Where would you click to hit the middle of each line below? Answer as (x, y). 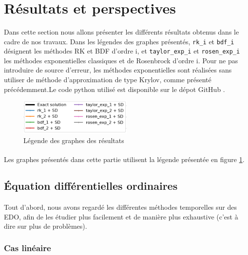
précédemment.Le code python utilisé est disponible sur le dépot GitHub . (114, 89)
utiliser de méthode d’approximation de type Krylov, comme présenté (108, 80)
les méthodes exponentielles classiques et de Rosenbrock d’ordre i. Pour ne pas (121, 60)
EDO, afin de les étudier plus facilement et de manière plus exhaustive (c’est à (121, 216)
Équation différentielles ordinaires (91, 186)
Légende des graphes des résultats (74, 140)
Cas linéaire (28, 247)
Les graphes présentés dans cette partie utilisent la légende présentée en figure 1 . (124, 159)
